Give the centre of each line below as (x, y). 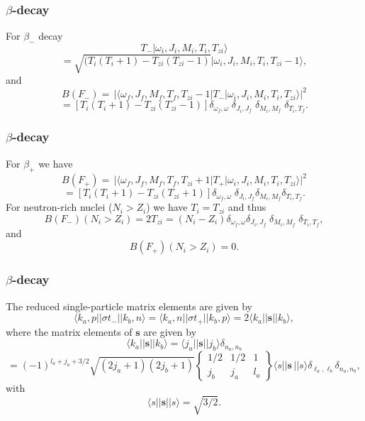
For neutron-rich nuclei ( (59, 207)
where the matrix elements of (69, 331)
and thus (247, 207)
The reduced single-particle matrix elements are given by (129, 306)
